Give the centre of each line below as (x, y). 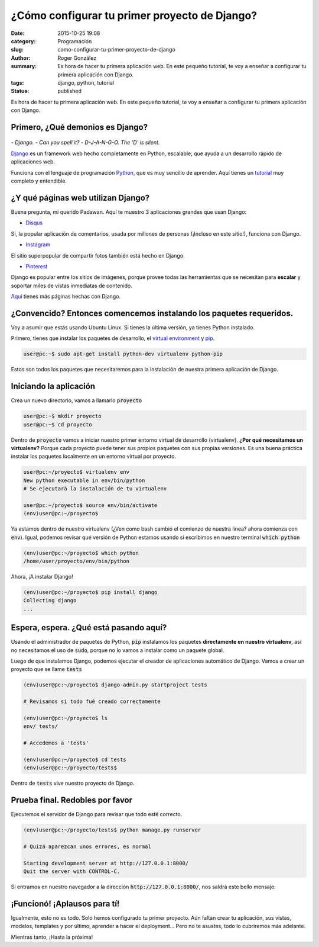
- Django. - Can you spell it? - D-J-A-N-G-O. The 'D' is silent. (85, 143)
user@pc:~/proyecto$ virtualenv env (77, 472)
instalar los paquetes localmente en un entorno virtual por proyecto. (94, 457)
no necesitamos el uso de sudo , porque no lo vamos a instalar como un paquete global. (118, 650)
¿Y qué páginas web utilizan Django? (80, 198)
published (70, 91)
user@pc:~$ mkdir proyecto (62, 416)
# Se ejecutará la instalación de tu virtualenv (95, 489)
